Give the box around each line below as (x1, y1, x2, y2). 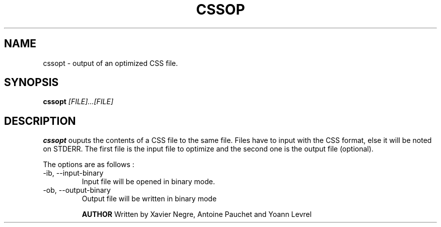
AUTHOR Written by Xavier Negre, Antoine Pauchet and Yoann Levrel (82, 210, 312, 219)
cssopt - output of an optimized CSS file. (43, 58, 178, 67)
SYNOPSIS (4, 76, 59, 89)
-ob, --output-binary (43, 186, 111, 195)
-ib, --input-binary (43, 169, 104, 178)
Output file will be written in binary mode (82, 194, 217, 203)
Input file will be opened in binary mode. (82, 177, 215, 186)
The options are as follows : (43, 160, 134, 169)
